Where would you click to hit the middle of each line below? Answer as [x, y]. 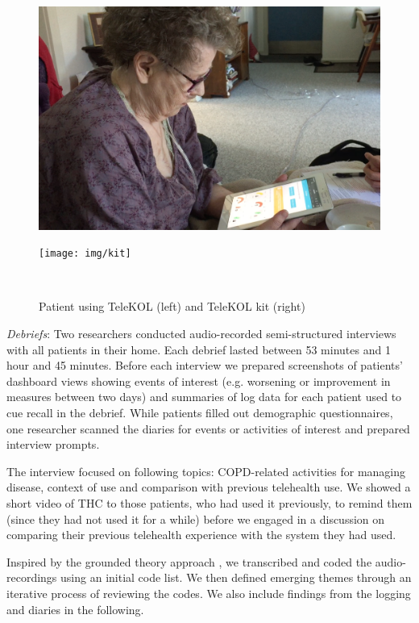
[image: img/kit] [85, 254]
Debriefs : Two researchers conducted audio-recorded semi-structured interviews [201, 334]
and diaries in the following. [75, 609]
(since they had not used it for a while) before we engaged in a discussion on [196, 518]
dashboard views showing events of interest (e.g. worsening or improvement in [199, 380]
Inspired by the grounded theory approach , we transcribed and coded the [189, 561]
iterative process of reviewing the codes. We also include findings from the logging [209, 593]
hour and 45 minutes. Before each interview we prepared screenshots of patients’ [205, 365]
